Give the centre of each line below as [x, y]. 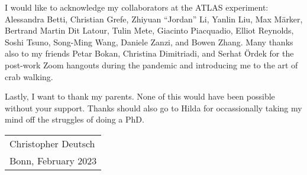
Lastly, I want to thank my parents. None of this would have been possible [140, 96]
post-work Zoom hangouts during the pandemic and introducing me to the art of [151, 65]
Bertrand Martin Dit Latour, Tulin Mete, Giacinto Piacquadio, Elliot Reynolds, [149, 30]
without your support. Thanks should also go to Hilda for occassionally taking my [153, 108]
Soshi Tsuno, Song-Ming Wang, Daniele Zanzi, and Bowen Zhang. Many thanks [149, 42]
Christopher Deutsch [52, 143]
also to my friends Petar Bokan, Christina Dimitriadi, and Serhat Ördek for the [149, 53]
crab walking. [29, 76]
